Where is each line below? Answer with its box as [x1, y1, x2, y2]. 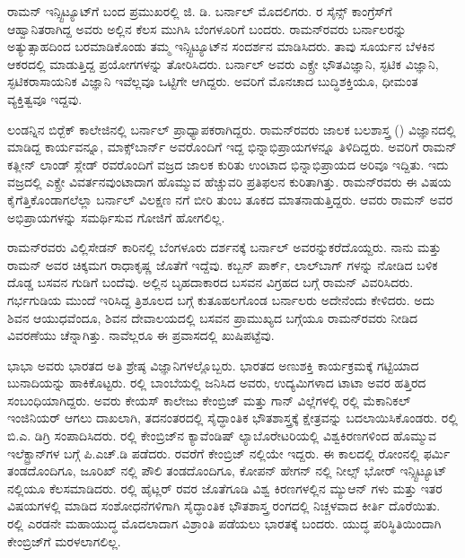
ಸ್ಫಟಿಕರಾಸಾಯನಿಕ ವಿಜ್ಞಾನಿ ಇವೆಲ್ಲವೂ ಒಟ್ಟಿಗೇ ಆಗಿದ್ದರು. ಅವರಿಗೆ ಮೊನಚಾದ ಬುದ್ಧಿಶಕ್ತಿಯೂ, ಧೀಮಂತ [7, 72, 418, 91]
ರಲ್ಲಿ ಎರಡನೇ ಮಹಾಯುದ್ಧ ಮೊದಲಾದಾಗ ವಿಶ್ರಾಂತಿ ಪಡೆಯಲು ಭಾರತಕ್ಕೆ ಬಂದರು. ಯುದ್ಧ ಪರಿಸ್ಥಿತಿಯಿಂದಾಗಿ [7, 514, 442, 533]
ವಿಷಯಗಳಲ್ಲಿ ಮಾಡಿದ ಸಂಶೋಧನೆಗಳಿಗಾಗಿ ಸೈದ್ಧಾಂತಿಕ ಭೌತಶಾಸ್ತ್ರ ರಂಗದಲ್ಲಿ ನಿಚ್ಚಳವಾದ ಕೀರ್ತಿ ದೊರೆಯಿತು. [7, 496, 441, 515]
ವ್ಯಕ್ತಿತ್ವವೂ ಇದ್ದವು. [7, 89, 83, 108]
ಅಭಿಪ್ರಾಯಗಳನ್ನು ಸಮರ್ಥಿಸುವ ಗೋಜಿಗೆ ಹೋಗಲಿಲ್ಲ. [7, 207, 225, 226]
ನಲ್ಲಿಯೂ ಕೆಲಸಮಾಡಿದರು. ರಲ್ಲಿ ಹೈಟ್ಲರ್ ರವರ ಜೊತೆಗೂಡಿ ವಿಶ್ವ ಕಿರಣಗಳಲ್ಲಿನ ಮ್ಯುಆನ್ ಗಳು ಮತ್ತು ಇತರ [7, 478, 443, 497]
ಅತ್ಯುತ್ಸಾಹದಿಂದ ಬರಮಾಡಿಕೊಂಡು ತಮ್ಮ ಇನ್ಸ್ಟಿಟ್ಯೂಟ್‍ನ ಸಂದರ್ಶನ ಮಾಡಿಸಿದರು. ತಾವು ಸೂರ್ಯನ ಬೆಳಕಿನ [7, 37, 435, 56]
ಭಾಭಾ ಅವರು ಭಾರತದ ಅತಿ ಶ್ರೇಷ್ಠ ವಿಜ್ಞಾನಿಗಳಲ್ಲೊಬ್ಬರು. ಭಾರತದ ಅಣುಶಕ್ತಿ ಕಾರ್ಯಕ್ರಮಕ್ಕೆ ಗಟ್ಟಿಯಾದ [7, 355, 419, 374]
